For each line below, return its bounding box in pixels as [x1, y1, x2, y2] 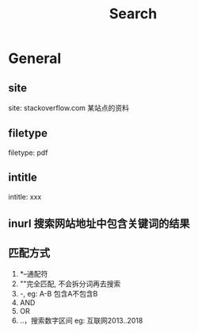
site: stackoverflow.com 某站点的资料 [8, 103, 129, 112]
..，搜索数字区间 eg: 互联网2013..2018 [19, 316, 143, 325]
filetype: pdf [8, 148, 48, 157]
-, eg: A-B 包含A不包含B [19, 288, 98, 298]
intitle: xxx [8, 192, 42, 201]
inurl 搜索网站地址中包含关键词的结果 [8, 217, 190, 230]
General [8, 49, 62, 68]
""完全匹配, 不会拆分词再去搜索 [19, 279, 121, 288]
